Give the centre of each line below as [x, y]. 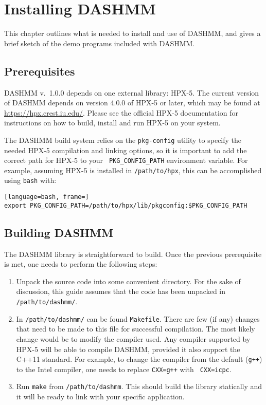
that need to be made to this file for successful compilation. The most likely [136, 329]
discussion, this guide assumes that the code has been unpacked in [121, 291]
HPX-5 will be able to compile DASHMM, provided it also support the [128, 349]
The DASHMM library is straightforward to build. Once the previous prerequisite [133, 254]
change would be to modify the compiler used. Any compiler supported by [133, 338]
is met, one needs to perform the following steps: [81, 264]
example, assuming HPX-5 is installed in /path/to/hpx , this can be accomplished [133, 170]
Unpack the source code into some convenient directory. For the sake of [128, 281]
